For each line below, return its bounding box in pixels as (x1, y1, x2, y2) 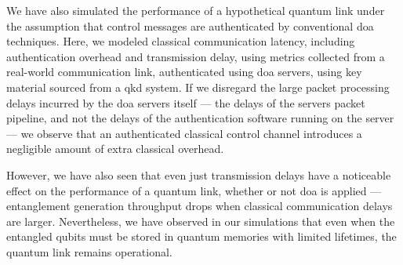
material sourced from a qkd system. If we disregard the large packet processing (6, 78, 390, 95)
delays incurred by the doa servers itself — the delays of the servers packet (6, 94, 365, 111)
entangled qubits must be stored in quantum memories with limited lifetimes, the (6, 228, 397, 245)
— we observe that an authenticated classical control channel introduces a (6, 125, 362, 141)
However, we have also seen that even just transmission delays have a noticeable (6, 166, 391, 183)
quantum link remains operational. (6, 243, 172, 260)
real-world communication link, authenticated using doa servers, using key (6, 64, 362, 80)
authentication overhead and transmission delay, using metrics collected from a (6, 48, 385, 64)
